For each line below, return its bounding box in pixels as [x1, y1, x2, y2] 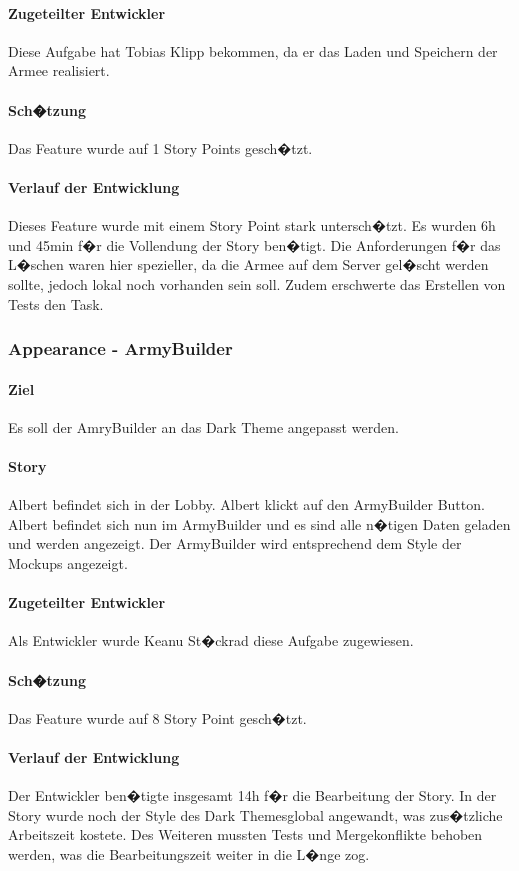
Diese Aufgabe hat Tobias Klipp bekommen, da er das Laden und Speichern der [8, 40, 498, 61]
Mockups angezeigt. [8, 552, 128, 573]
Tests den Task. [8, 293, 104, 314]
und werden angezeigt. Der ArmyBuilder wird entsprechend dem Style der [8, 533, 462, 554]
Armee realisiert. [8, 60, 110, 81]
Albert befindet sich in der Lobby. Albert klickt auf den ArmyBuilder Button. [8, 494, 485, 515]
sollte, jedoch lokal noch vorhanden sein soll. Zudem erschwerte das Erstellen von [8, 273, 506, 294]
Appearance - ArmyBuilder [8, 336, 233, 361]
